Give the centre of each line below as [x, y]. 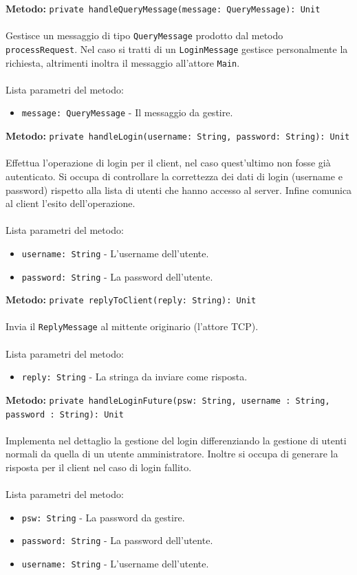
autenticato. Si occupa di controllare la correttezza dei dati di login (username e [174, 176]
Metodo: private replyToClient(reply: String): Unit [131, 300]
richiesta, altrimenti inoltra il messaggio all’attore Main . [123, 62]
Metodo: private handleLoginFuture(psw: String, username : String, [168, 399]
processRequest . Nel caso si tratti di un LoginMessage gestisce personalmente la [177, 48]
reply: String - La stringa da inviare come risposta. [134, 377]
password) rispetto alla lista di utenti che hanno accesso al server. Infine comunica [179, 189]
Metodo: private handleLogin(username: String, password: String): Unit [178, 136]
